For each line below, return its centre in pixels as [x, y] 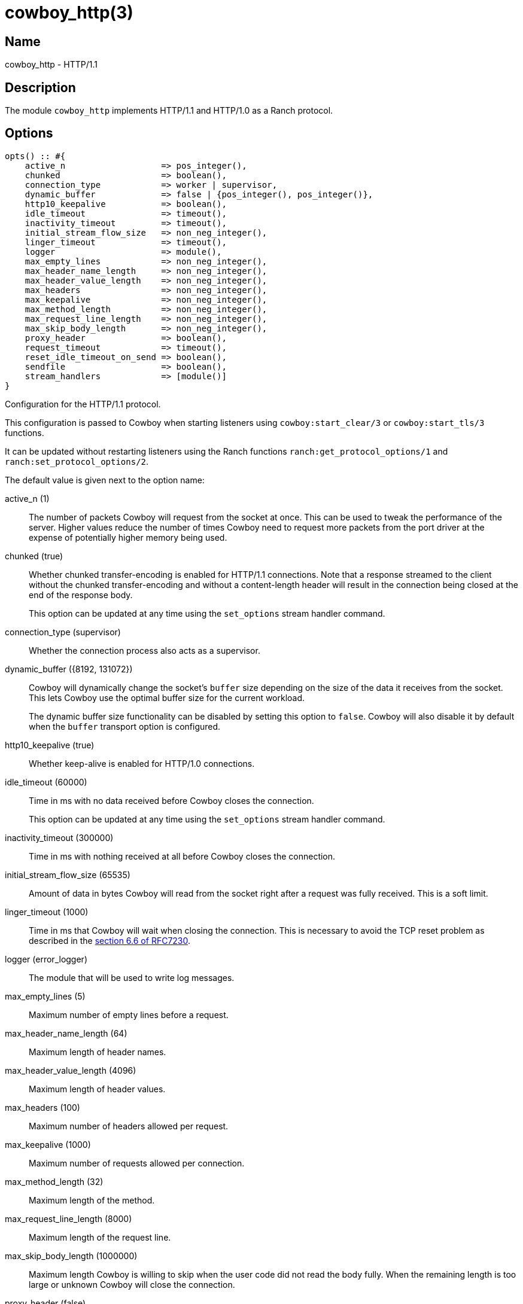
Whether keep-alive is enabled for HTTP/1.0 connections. [142, 763]
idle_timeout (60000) [46, 782]
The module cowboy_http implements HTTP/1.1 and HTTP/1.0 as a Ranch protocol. [169, 111]
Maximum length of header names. [98, 1052]
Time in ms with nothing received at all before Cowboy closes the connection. [182, 856]
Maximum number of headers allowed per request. [129, 1126]
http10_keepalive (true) [50, 745]
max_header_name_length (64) [66, 1033]
